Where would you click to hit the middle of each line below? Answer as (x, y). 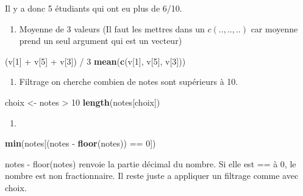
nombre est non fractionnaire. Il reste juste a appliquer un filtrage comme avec (152, 176)
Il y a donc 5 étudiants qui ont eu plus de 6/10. (94, 8)
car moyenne (274, 28)
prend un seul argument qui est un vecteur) (101, 41)
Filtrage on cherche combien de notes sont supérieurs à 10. (129, 82)
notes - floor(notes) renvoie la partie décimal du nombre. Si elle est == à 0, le (151, 163)
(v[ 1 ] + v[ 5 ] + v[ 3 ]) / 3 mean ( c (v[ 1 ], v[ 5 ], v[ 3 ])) (95, 61)
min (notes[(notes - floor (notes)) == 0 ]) (80, 143)
